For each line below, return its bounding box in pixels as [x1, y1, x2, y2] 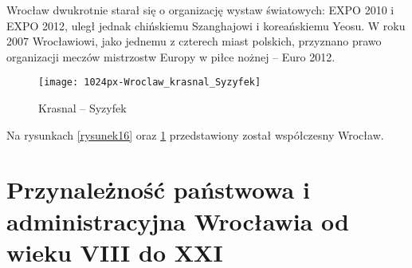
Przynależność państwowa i [6, 173, 310, 206]
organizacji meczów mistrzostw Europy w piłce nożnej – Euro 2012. [6, 48, 335, 65]
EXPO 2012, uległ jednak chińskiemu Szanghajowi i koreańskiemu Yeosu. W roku [6, 17, 406, 33]
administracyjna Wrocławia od [6, 204, 349, 237]
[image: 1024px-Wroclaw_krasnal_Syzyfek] [38, 77, 261, 89]
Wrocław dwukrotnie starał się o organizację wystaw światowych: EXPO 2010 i [6, 2, 394, 18]
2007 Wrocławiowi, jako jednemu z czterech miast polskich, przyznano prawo [6, 33, 382, 49]
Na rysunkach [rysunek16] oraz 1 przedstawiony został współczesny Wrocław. [6, 126, 384, 143]
